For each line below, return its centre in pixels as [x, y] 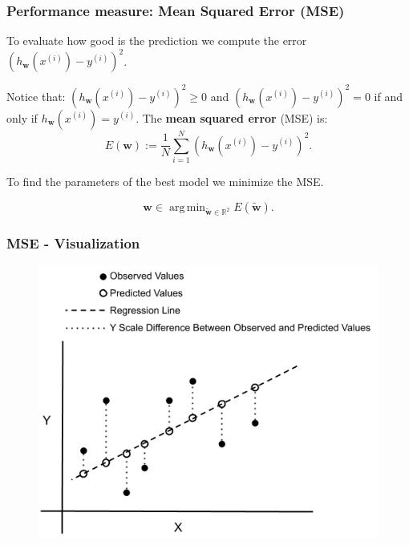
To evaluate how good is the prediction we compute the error [157, 40]
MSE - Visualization [73, 243]
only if [22, 117]
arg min [187, 207]
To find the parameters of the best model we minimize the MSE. [165, 181]
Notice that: [36, 96]
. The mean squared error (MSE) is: [232, 117]
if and [388, 96]
